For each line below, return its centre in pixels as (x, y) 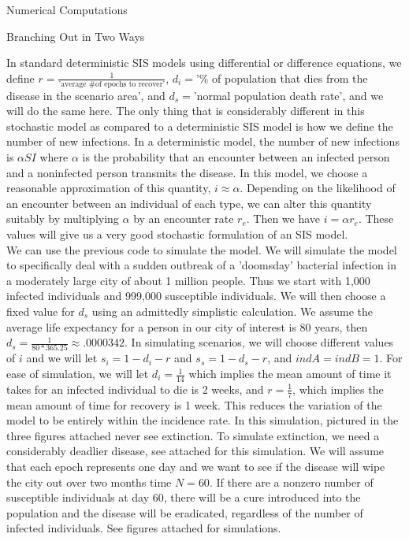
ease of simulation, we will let (78, 374)
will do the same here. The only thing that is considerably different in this (186, 111)
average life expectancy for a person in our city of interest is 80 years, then (187, 326)
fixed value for (41, 311)
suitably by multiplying (63, 219)
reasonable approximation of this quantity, (109, 188)
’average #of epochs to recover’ (112, 84)
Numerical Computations (67, 9)
